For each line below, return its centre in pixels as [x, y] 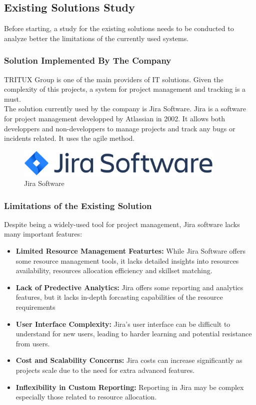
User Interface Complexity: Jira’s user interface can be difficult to [123, 324]
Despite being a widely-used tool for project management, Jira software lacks [122, 224]
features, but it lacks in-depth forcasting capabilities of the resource [119, 297]
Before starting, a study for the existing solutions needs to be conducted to [119, 28]
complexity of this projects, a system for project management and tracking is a [125, 89]
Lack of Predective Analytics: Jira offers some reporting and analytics [129, 287]
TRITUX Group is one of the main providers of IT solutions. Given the [114, 79]
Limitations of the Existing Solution [78, 205]
